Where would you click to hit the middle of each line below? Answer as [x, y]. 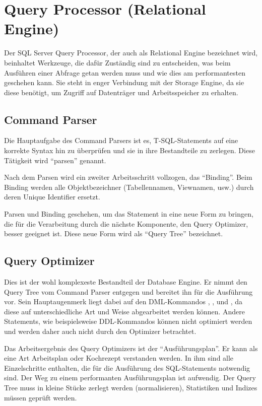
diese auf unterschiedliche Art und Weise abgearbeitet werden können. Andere [124, 311]
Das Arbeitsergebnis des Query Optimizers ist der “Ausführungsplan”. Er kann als [131, 348]
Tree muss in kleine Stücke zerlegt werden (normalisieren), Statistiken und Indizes [131, 387]
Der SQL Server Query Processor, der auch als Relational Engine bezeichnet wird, [131, 53]
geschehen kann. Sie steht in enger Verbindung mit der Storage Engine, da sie [124, 82]
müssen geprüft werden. [41, 397]
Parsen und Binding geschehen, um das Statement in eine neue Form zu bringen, [129, 214]
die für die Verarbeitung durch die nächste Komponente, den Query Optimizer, [126, 223]
